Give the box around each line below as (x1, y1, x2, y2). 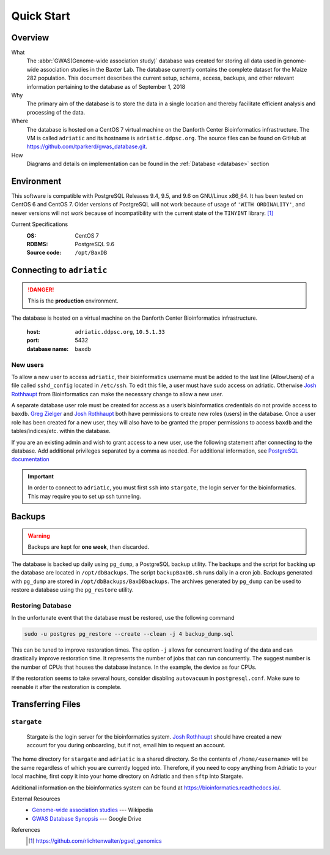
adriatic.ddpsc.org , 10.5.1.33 (75, 328, 165, 335)
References (11, 826, 40, 834)
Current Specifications (11, 220, 68, 228)
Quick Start (11, 9, 70, 23)
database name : (26, 345, 69, 352)
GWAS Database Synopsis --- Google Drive (32, 815, 142, 822)
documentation (11, 456, 50, 463)
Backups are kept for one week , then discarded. (28, 543, 150, 551)
